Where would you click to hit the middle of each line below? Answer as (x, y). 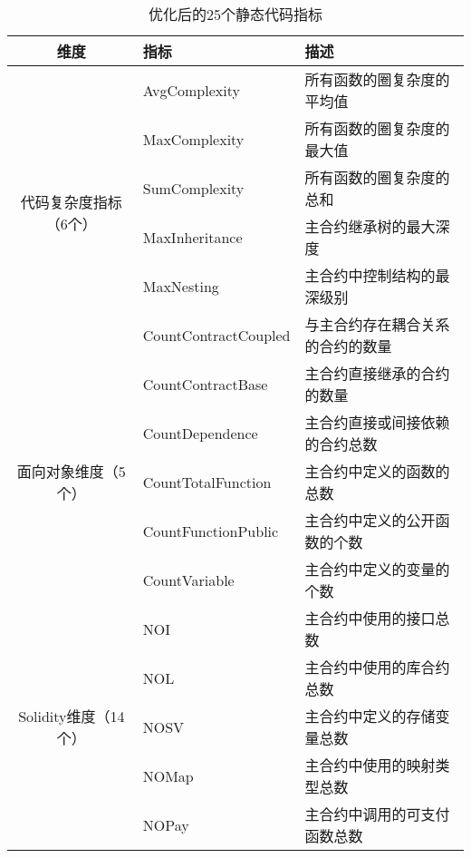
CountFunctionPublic (211, 531)
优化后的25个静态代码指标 (235, 14)
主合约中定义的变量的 (377, 569)
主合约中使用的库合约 (377, 667)
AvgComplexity (191, 90)
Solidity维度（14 (72, 716)
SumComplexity (193, 188)
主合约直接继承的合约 (377, 373)
